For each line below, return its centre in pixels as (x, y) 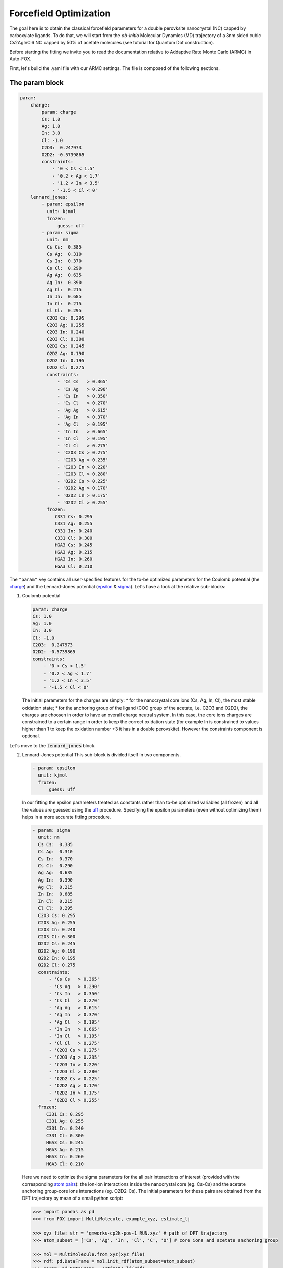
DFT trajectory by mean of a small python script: (73, 1198)
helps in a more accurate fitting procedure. (67, 817)
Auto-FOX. (21, 59)
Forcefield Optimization (60, 13)
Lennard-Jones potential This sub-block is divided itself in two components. (101, 755)
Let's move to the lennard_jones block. (52, 745)
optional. (31, 736)
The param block (37, 83)
